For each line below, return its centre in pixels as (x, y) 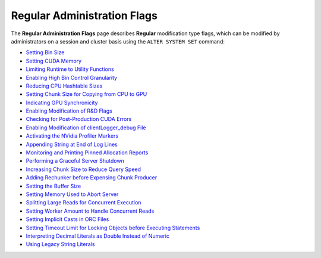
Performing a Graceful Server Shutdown (75, 161)
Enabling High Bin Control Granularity (72, 77)
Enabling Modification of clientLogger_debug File (86, 128)
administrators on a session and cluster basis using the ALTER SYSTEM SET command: (118, 41)
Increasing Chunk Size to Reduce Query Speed (84, 169)
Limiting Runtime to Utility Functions (70, 69)
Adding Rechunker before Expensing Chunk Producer (92, 178)
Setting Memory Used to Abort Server (72, 194)
